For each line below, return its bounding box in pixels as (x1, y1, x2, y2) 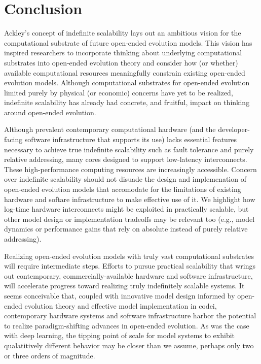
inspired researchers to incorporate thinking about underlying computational (4, 47, 242, 58)
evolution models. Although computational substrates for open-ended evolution (4, 77, 250, 88)
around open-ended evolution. (4, 107, 96, 117)
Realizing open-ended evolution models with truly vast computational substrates (4, 250, 254, 261)
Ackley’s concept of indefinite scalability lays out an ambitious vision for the (4, 27, 241, 38)
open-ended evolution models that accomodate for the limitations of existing (4, 184, 241, 194)
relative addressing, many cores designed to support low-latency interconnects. (4, 154, 247, 164)
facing (4, 134, 23, 145)
